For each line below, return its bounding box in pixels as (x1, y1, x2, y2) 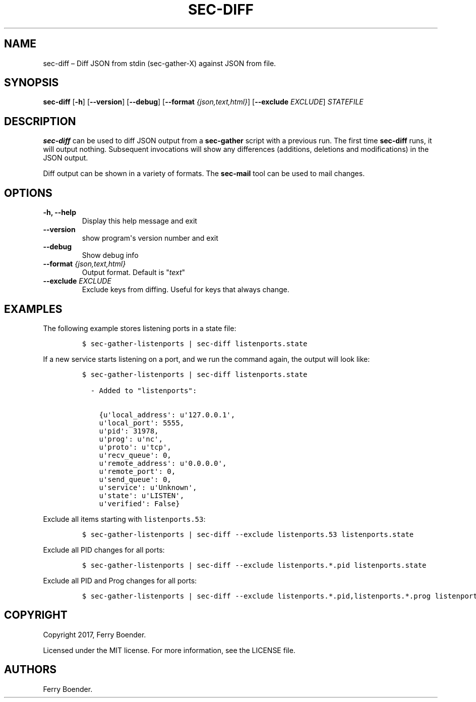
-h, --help (43, 208, 76, 217)
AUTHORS (4, 663, 57, 676)
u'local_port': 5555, (99, 418, 185, 427)
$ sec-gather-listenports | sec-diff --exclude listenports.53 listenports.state (82, 530, 414, 538)
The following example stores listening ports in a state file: (43, 323, 236, 333)
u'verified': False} (99, 499, 180, 508)
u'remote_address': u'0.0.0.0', (99, 459, 227, 467)
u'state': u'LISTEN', (99, 491, 185, 500)
